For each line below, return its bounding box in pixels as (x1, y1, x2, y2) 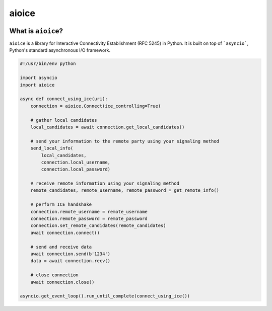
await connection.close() (30, 279, 95, 285)
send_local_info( (30, 145, 74, 151)
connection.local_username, (41, 159, 111, 165)
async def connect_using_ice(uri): (20, 96, 108, 102)
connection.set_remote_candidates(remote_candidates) (30, 223, 166, 228)
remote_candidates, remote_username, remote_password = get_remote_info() (30, 188, 219, 193)
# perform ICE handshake (30, 202, 92, 207)
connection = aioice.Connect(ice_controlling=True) (30, 103, 161, 109)
